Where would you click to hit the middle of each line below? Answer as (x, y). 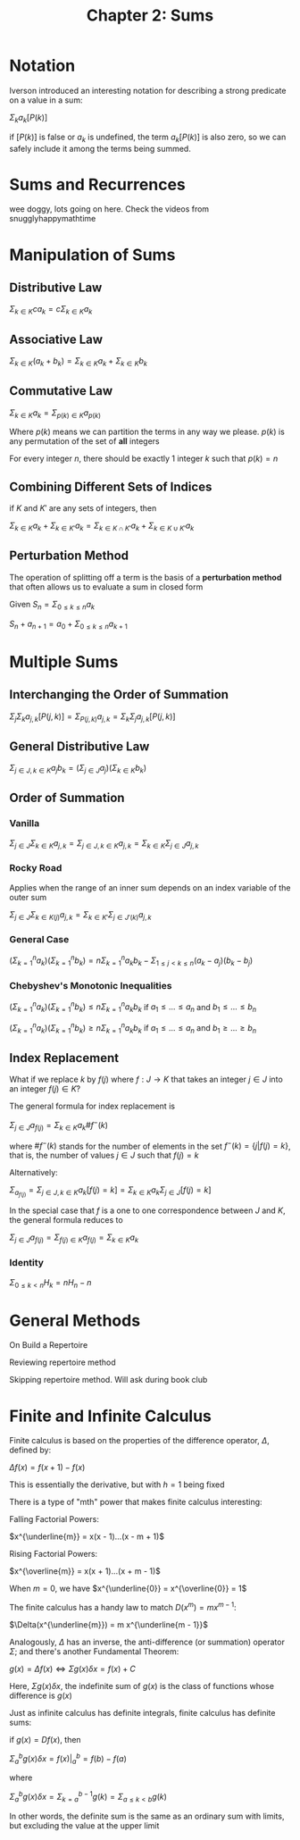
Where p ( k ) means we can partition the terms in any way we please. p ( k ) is (147, 432)
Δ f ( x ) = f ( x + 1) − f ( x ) (47, 1468)
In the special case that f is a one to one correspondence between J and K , (147, 1210)
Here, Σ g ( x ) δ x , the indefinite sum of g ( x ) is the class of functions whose (142, 1685)
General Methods (75, 1321)
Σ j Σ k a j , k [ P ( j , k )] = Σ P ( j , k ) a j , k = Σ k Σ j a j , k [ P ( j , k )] (92, 717)
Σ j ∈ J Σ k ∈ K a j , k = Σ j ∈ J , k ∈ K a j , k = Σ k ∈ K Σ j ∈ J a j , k (104, 844)
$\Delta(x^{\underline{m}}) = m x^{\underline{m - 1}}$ (108, 1624)
